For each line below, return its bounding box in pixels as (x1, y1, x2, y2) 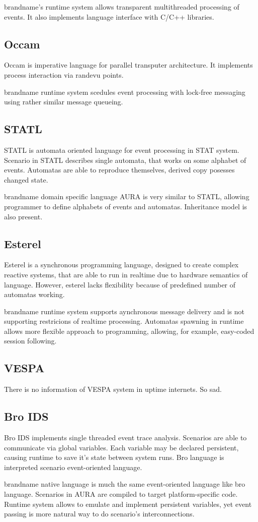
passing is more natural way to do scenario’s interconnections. (4, 508, 195, 519)
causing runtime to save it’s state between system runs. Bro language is (4, 452, 224, 462)
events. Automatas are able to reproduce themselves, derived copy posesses (4, 164, 235, 175)
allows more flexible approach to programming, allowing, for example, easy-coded (4, 325, 254, 336)
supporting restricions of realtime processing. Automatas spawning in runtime (4, 316, 244, 326)
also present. (4, 211, 43, 221)
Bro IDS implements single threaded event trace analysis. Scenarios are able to (4, 432, 247, 443)
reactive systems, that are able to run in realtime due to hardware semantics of (4, 269, 248, 279)
